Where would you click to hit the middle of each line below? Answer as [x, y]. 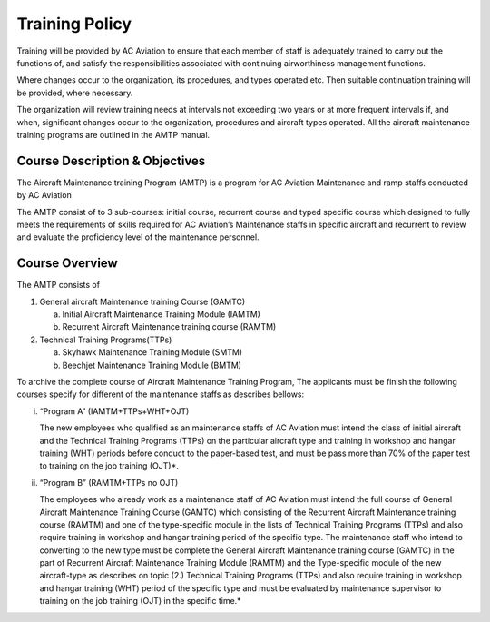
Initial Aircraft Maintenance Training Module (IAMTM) [161, 314]
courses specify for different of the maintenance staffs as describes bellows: [161, 394]
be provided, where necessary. [75, 93]
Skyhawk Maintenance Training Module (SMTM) [152, 352]
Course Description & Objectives [111, 160]
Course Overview [67, 263]
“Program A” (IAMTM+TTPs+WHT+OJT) [114, 411]
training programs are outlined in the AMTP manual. [113, 134]
